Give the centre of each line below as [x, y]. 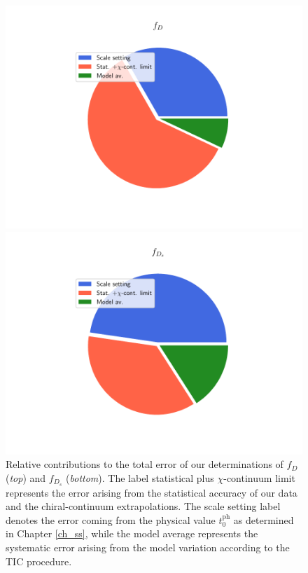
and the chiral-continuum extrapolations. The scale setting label [143, 506]
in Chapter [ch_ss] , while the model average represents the [132, 533]
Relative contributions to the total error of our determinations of [145, 464]
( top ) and [26, 477]
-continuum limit [259, 477]
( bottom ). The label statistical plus [140, 477]
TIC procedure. [39, 561]
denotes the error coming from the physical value [111, 519]
